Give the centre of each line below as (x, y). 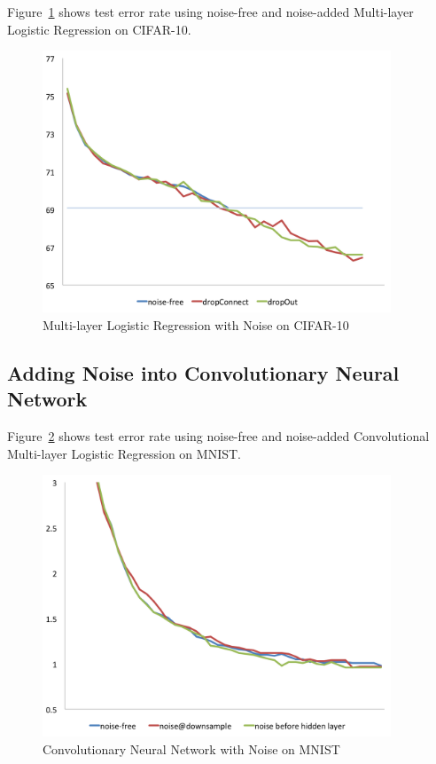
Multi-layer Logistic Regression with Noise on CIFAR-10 (196, 324)
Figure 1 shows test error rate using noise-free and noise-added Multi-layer (210, 12)
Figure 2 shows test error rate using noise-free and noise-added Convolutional (218, 435)
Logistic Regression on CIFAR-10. (99, 29)
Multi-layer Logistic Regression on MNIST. (124, 453)
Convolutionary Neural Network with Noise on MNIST (191, 748)
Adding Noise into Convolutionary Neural (203, 372)
